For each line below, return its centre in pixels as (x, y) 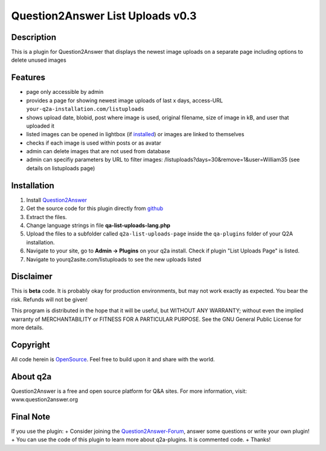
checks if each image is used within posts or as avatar (94, 143)
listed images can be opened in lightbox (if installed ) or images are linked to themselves (135, 134)
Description (34, 37)
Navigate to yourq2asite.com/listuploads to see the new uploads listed (114, 259)
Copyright (31, 345)
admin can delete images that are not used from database (98, 151)
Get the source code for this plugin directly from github (95, 208)
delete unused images (39, 60)
